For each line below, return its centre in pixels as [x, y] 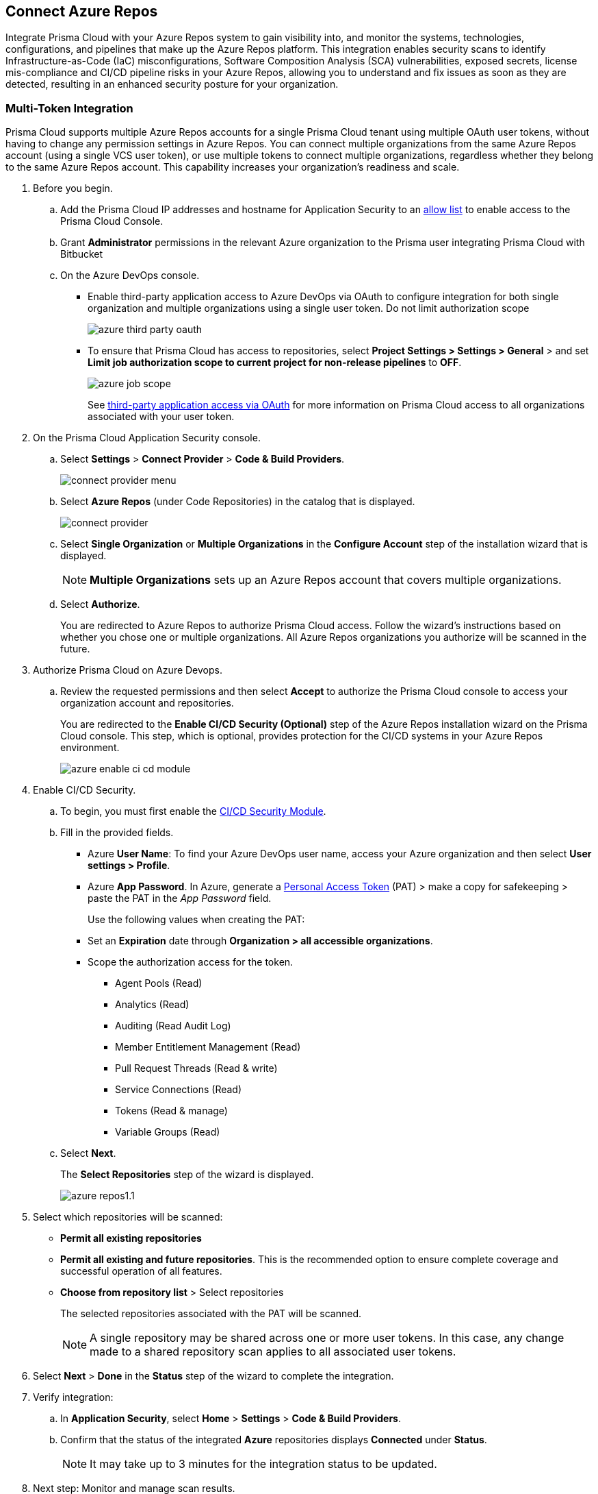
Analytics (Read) [152, 1005]
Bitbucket [82, 254]
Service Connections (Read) [179, 1090]
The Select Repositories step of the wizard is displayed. [187, 1175]
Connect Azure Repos [82, 11]
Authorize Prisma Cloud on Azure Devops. [128, 670]
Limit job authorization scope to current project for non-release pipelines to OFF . [275, 363]
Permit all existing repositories [131, 1238]
